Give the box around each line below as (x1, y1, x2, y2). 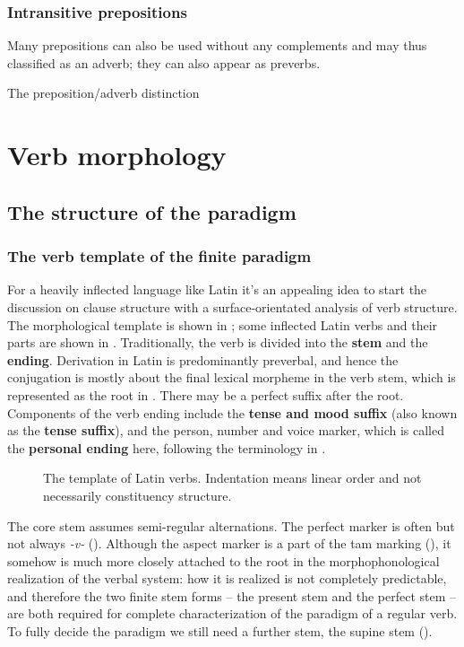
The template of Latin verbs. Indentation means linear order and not (43, 468, 422, 487)
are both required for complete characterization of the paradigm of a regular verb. (7, 604, 458, 623)
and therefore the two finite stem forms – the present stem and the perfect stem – (7, 586, 457, 605)
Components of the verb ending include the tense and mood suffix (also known (7, 403, 458, 422)
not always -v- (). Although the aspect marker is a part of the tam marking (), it (7, 534, 451, 553)
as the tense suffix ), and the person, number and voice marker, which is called (7, 421, 444, 440)
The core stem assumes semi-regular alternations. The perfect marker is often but (7, 516, 455, 535)
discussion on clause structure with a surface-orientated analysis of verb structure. (7, 297, 458, 316)
